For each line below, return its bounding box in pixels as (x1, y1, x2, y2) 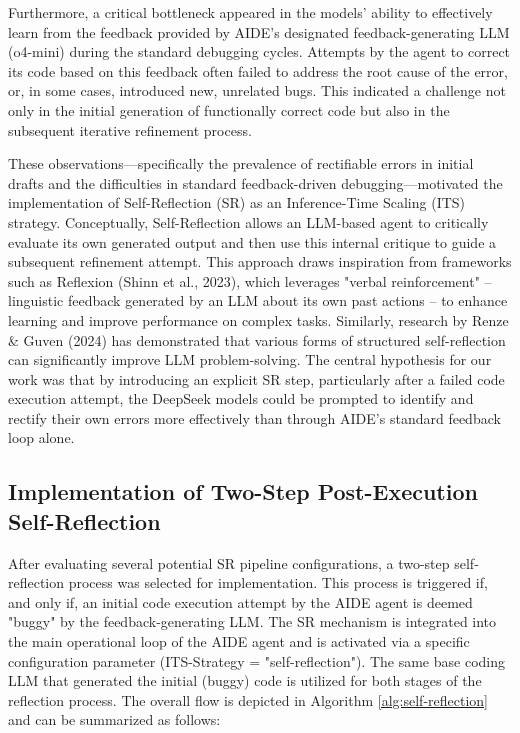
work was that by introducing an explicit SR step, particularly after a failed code (8, 368, 505, 389)
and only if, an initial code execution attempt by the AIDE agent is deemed (8, 591, 473, 612)
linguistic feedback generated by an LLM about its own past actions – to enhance (8, 290, 508, 311)
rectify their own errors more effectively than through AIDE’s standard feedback (8, 407, 501, 428)
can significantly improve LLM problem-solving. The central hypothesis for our (8, 349, 492, 370)
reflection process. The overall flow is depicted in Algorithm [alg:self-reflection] (8, 689, 488, 710)
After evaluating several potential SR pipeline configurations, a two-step (8, 552, 450, 573)
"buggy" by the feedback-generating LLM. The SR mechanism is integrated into (8, 611, 497, 632)
